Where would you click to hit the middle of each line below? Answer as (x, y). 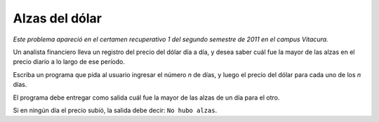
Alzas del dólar (57, 18)
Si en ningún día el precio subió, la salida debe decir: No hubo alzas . (115, 110)
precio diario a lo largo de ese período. (69, 62)
